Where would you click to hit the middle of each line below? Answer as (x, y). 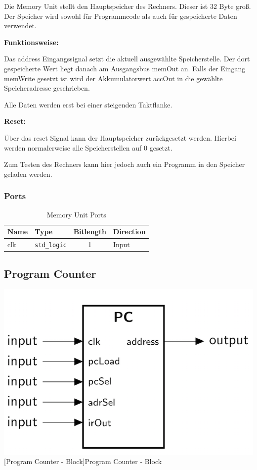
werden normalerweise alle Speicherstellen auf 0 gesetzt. (88, 147)
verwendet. (20, 26)
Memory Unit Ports (76, 214)
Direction (129, 232)
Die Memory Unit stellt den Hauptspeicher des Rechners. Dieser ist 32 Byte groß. (128, 6)
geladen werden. (28, 174)
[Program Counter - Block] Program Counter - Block (83, 461)
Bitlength (90, 232)
